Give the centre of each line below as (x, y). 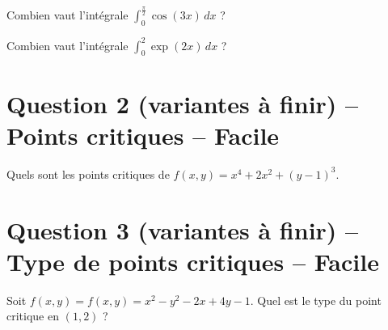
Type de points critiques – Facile (193, 261)
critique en (33, 316)
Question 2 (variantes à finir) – (183, 103)
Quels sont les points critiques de (88, 173)
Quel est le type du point (319, 300)
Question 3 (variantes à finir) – (183, 229)
